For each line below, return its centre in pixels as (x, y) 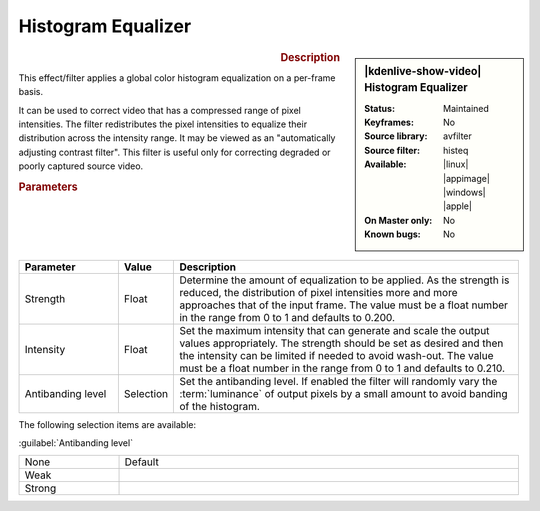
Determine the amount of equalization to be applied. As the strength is (344, 280)
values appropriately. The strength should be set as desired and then (341, 343)
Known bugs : (393, 234)
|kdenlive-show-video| (423, 71)
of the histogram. (219, 406)
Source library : (396, 136)
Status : (379, 108)
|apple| (457, 206)
